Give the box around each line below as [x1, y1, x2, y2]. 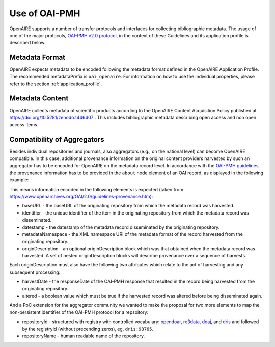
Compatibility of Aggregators [9, 135, 104, 144]
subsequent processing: [9, 269, 61, 275]
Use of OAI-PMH [9, 8, 80, 19]
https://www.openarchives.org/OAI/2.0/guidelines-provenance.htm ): [9, 193, 153, 199]
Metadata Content [9, 94, 69, 102]
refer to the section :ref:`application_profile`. [9, 81, 102, 87]
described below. [9, 40, 46, 46]
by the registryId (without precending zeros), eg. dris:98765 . [22, 326, 154, 332]
